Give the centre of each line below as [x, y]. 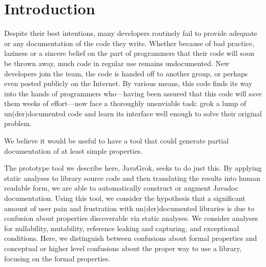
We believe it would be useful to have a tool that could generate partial [117, 141]
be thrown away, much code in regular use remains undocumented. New [117, 63]
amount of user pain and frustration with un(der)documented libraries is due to [129, 208]
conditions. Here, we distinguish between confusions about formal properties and [131, 238]
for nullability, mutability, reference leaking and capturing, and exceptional [122, 228]
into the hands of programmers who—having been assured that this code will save [133, 93]
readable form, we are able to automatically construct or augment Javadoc [121, 188]
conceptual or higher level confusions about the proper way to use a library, [123, 248]
